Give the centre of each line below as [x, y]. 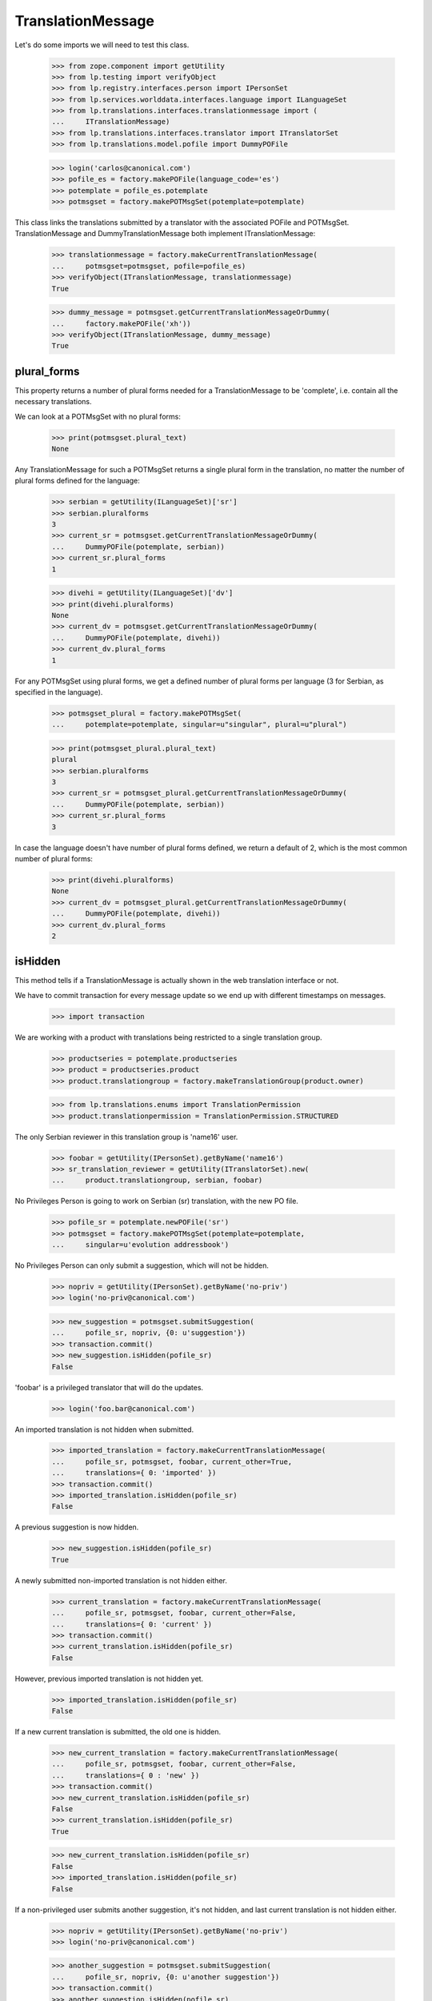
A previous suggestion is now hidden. [77, 1527]
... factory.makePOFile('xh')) [121, 323]
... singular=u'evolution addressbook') [140, 1245]
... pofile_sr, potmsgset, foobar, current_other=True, [172, 1462]
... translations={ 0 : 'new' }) [126, 1775]
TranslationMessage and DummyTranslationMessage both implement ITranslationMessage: [165, 234]
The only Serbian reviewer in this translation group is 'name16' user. [126, 1137]
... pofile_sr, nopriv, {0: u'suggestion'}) [149, 1333]
